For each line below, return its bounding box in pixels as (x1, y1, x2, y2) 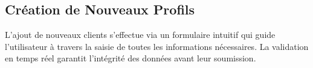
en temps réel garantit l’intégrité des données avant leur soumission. (5, 52, 256, 64)
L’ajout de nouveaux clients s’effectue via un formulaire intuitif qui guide (5, 28, 276, 41)
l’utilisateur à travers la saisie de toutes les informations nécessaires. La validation (5, 40, 309, 52)
